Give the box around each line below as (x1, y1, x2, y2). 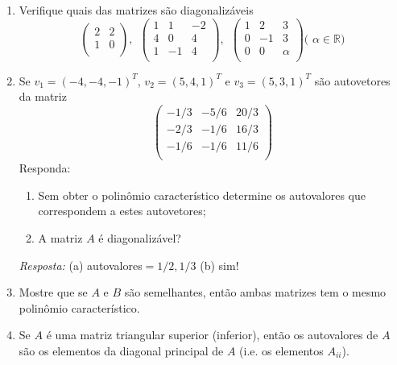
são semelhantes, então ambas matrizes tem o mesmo (124, 284, 387, 301)
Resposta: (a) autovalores (19, 256, 143, 273)
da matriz (19, 88, 67, 105)
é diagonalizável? (98, 229, 181, 246)
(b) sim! (200, 256, 239, 273)
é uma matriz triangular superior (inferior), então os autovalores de (46, 326, 378, 343)
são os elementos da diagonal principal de (19, 342, 224, 359)
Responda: (19, 160, 71, 176)
